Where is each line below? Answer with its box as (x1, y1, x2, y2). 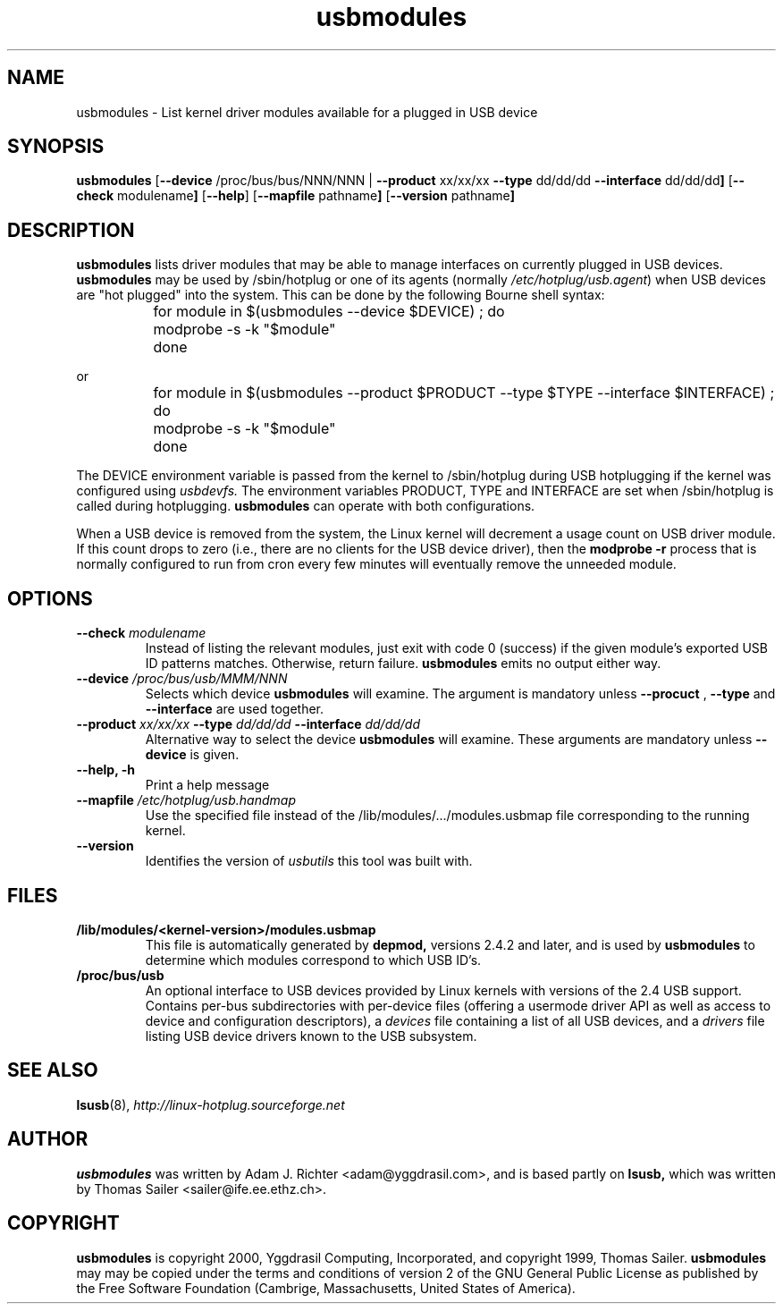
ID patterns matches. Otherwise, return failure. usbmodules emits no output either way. (145, 655, 661, 672)
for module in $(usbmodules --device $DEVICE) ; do (153, 302, 505, 321)
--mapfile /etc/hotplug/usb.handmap (76, 792, 296, 808)
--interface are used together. (145, 701, 324, 717)
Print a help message (145, 777, 270, 793)
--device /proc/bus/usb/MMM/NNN (76, 671, 288, 687)
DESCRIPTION (7, 218, 135, 241)
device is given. (145, 747, 240, 763)
